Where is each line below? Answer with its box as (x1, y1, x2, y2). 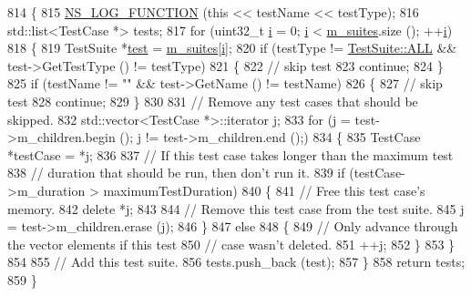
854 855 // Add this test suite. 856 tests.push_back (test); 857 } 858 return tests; (7, 252, 466, 271)
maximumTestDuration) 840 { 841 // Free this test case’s (103, 180, 425, 199)
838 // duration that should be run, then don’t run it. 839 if (7, 163, 345, 182)
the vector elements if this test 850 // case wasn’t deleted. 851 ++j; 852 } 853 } (7, 234, 456, 253)
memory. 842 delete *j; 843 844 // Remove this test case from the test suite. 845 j (7, 199, 465, 218)
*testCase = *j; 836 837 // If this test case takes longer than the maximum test (7, 145, 454, 164)
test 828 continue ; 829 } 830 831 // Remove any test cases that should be (7, 91, 418, 110)
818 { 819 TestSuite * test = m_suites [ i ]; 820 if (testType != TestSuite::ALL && (7, 38, 457, 57)
